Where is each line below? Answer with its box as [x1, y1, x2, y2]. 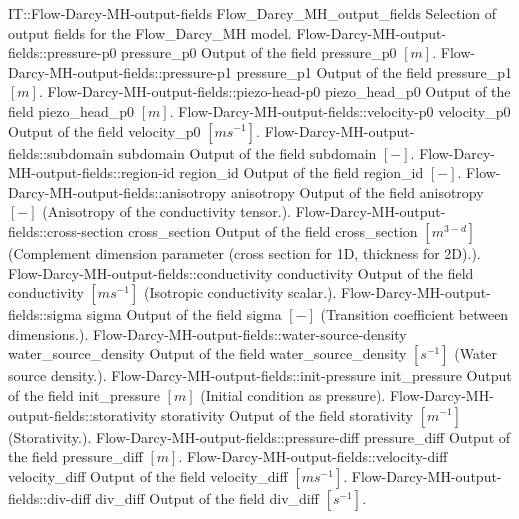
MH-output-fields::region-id [8, 162, 175, 183]
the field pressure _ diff [8, 446, 143, 467]
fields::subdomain [8, 142, 114, 163]
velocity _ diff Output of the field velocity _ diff [8, 465, 288, 486]
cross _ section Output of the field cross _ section [128, 220, 418, 241]
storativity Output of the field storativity [161, 404, 413, 425]
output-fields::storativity [8, 404, 157, 425]
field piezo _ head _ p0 [8, 100, 135, 121]
